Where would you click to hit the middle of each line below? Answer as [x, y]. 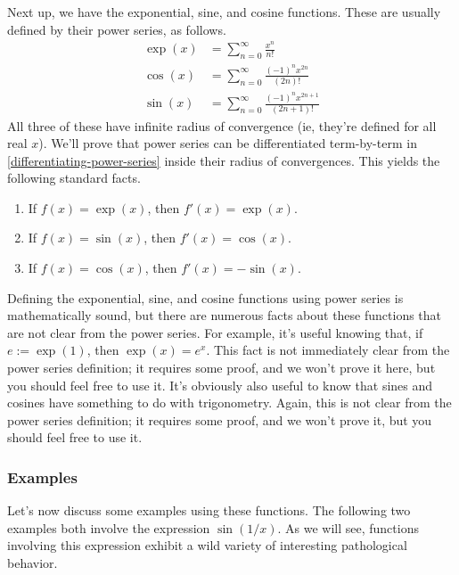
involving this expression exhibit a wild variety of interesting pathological [207, 545]
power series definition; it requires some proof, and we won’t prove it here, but [221, 368]
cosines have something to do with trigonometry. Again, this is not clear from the [229, 402]
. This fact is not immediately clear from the [328, 350]
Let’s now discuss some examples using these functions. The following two [209, 510]
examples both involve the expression [109, 527]
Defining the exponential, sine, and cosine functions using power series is [205, 297]
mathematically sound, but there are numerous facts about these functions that [225, 315]
